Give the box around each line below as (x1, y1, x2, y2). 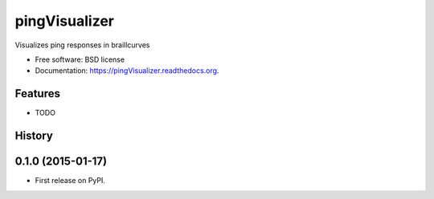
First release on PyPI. (35, 176, 106, 185)
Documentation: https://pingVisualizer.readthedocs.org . (35, 66, 219, 75)
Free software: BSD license (35, 55, 125, 64)
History (14, 129, 54, 143)
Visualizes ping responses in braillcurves (14, 40, 150, 50)
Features (14, 87, 60, 100)
